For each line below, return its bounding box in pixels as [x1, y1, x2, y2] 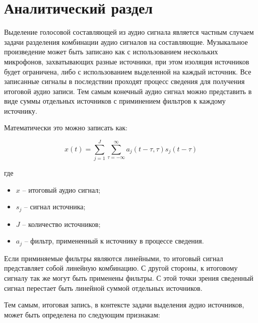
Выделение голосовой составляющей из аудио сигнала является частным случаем [4, 27, 254, 37]
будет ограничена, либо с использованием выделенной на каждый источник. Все [4, 66, 251, 76]
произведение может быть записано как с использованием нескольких [4, 46, 218, 57]
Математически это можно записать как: [4, 122, 128, 133]
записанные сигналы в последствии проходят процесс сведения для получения [4, 76, 245, 87]
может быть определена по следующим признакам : [4, 309, 160, 319]
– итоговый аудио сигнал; [22, 184, 101, 195]
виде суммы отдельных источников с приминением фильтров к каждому [4, 96, 226, 106]
